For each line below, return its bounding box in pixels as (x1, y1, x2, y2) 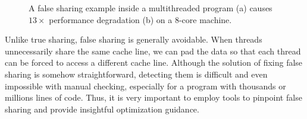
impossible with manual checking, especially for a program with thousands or (5, 79, 286, 92)
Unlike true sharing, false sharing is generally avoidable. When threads (5, 33, 262, 46)
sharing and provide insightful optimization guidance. (5, 102, 199, 115)
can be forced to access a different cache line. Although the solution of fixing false (5, 56, 303, 69)
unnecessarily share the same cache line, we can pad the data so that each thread (5, 44, 301, 57)
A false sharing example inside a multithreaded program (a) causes (29, 2, 272, 14)
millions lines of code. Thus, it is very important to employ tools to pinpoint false (5, 91, 302, 104)
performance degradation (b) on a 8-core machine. (49, 13, 232, 25)
